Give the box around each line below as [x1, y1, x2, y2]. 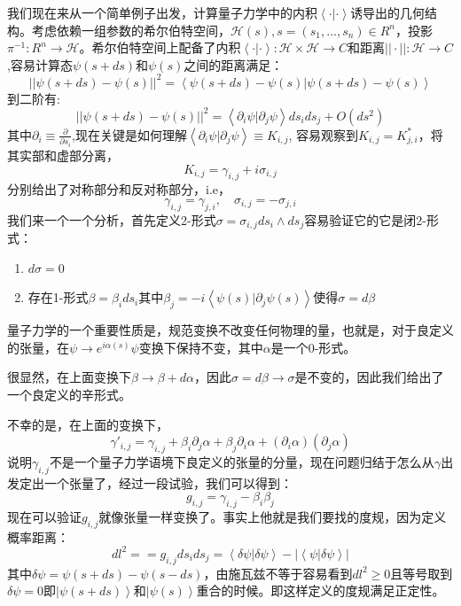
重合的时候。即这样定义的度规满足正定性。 [196, 581, 445, 600]
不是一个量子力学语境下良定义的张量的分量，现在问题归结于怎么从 [49, 452, 434, 470]
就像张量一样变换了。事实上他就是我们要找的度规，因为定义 [98, 508, 447, 526]
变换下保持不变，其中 [138, 338, 263, 356]
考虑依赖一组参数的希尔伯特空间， [31, 20, 230, 39]
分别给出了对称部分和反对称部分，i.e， [7, 180, 230, 198]
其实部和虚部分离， [7, 145, 119, 164]
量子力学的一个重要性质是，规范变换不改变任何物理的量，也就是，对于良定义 [7, 321, 454, 339]
